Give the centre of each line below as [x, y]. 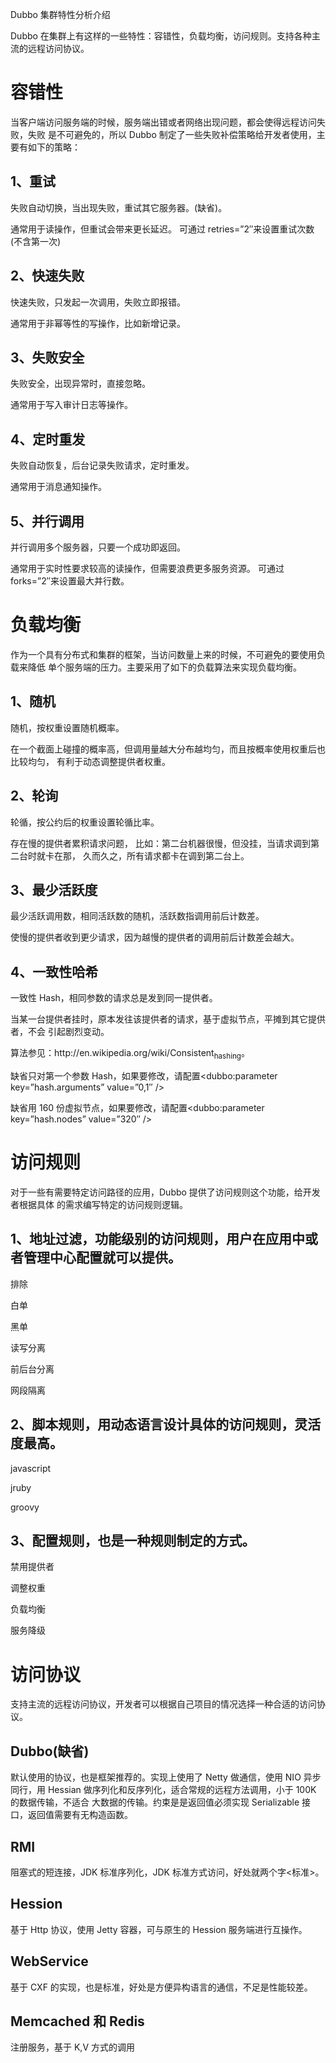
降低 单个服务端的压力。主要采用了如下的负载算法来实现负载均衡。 [164, 667]
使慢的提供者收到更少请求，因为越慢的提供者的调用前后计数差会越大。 [155, 937]
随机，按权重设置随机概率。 [67, 727]
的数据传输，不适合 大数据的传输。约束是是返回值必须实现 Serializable [155, 1802]
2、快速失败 [47, 276]
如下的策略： [54, 147]
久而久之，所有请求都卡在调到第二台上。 [166, 855]
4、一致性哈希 [54, 971]
